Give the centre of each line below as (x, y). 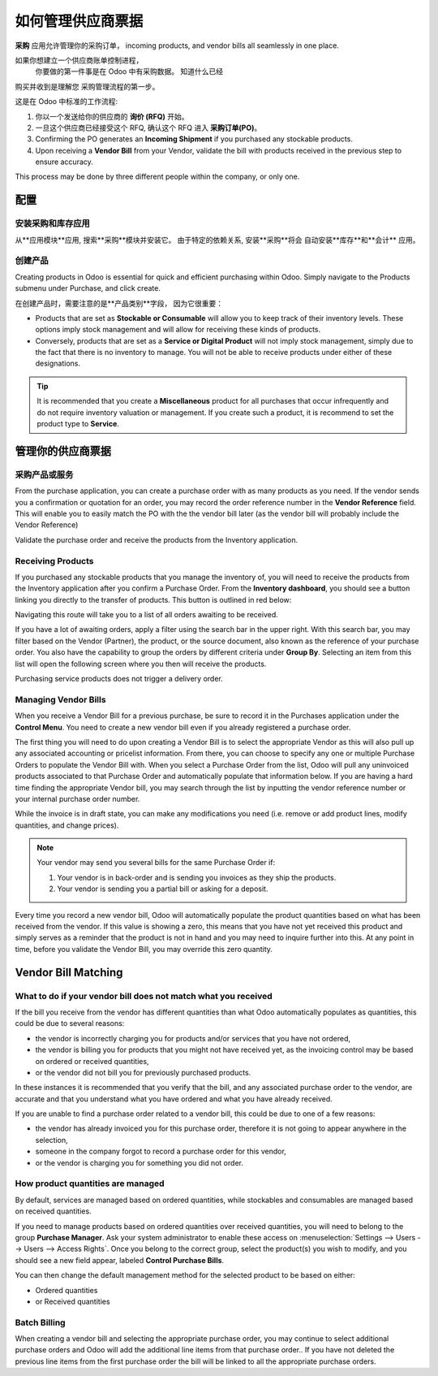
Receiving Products (54, 560)
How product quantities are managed (90, 1183)
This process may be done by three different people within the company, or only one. (157, 177)
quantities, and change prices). (67, 825)
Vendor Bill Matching (69, 972)
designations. (58, 363)
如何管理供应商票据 (79, 21)
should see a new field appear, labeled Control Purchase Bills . (120, 1260)
